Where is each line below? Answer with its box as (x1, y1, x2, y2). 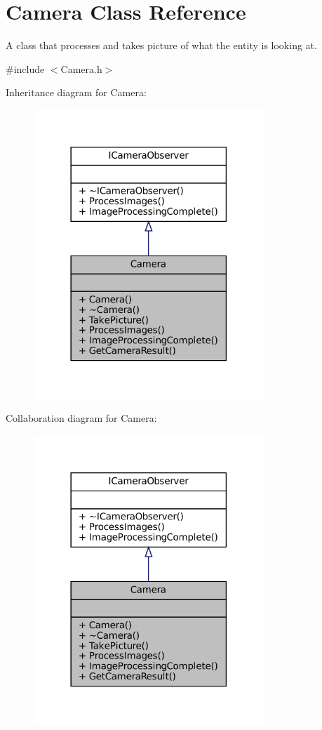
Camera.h (60, 61, 102, 76)
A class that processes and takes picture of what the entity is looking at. (6, 38, 317, 53)
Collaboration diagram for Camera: (6, 411, 157, 425)
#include (6, 61, 45, 76)
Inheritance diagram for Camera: (6, 85, 147, 100)
